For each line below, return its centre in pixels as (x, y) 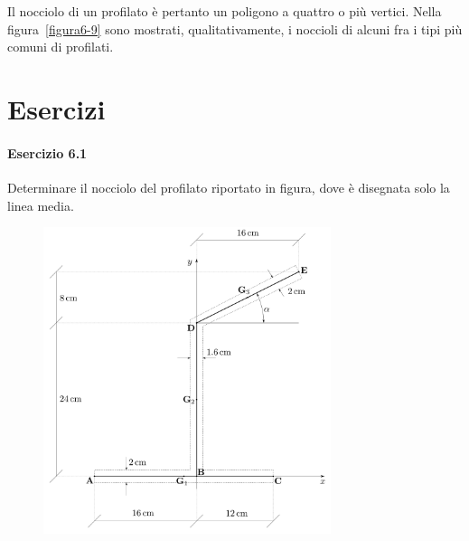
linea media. (41, 205)
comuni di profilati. (61, 47)
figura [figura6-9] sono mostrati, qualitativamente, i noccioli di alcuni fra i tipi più (235, 28)
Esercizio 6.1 (47, 152)
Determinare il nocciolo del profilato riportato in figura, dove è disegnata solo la (229, 187)
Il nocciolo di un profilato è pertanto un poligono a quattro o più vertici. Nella (225, 11)
